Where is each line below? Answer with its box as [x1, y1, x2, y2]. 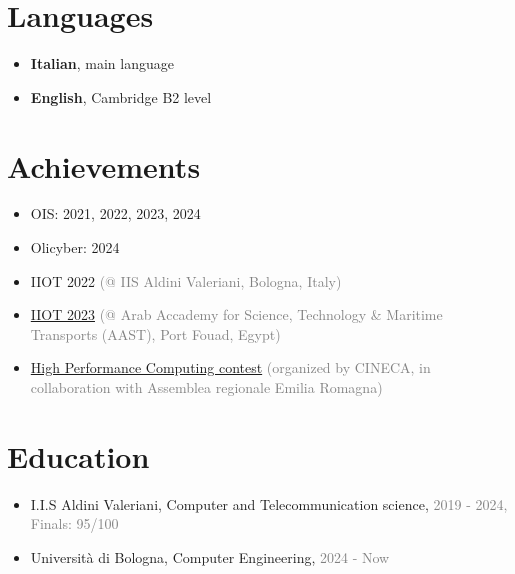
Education [7, 435, 150, 476]
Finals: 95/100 [30, 513, 119, 534]
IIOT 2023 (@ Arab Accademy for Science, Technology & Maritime [30, 304, 443, 325]
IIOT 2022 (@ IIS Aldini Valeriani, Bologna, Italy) [30, 270, 342, 291]
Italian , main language [30, 53, 174, 74]
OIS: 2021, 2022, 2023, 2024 [30, 203, 201, 224]
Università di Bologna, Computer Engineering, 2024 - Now [30, 546, 390, 567]
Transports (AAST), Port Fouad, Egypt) [30, 323, 281, 344]
